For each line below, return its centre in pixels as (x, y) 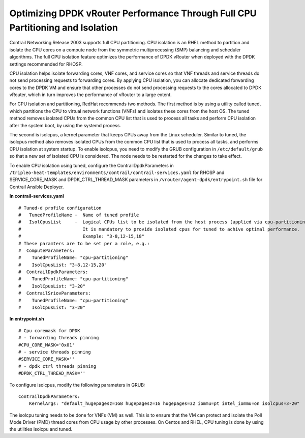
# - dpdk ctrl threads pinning (57, 366)
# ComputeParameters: (47, 250)
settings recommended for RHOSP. (46, 64)
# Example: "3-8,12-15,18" (82, 236)
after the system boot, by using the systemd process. (65, 125)
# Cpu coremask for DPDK (49, 330)
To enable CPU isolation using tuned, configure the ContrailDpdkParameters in (91, 165)
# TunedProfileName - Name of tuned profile (79, 215)
